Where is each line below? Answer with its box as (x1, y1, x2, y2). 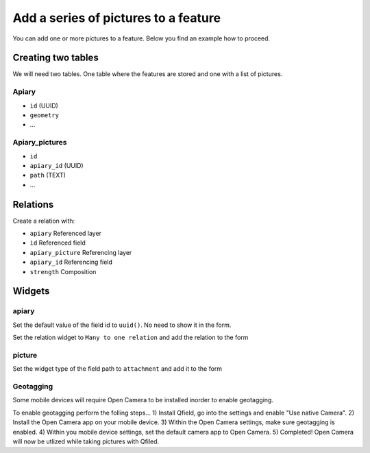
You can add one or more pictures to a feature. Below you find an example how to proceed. (12, 34, 271, 42)
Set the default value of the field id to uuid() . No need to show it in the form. (12, 321, 232, 329)
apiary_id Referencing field (29, 258, 113, 267)
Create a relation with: (12, 217, 75, 225)
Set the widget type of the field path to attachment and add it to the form (12, 365, 223, 373)
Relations (12, 199, 54, 210)
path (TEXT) (29, 171, 66, 180)
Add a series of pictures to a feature (12, 10, 221, 25)
